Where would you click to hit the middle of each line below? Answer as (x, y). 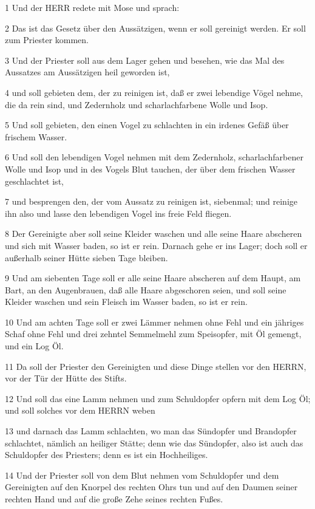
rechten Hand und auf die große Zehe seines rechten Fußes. (114, 499)
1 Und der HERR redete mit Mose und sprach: (92, 7)
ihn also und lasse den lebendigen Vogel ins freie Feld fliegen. (118, 213)
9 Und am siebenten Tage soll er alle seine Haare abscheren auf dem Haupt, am (153, 278)
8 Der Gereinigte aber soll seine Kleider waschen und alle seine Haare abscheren (154, 234)
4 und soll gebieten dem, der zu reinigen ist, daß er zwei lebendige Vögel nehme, (154, 92)
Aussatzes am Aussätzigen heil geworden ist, (87, 72)
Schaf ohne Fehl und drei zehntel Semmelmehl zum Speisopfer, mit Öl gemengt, (153, 334)
